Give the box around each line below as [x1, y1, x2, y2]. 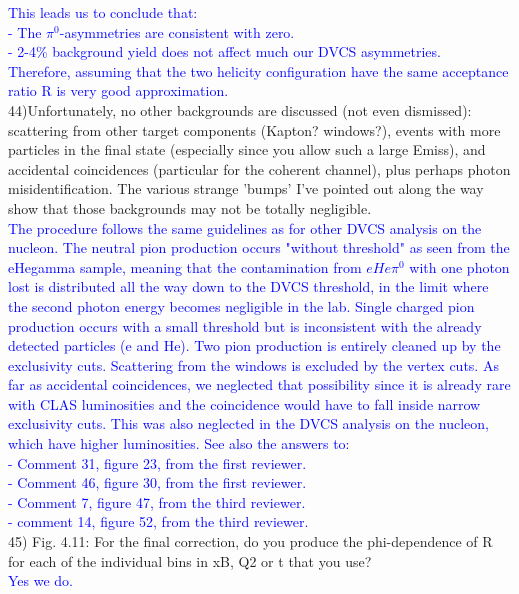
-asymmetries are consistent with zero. [59, 21, 295, 42]
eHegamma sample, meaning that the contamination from [8, 256, 362, 277]
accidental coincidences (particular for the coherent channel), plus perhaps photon [8, 158, 511, 179]
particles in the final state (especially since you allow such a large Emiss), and [8, 139, 486, 160]
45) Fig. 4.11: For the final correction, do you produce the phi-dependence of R [8, 531, 493, 552]
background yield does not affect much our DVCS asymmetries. [52, 41, 441, 62]
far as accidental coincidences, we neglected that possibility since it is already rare [8, 374, 511, 395]
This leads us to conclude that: [8, 2, 198, 22]
